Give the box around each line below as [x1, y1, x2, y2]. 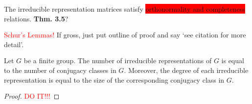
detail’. [4, 39, 24, 49]
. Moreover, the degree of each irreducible [124, 65, 249, 75]
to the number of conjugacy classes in [4, 65, 116, 75]
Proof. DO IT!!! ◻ [4, 91, 60, 101]
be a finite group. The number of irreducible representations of [23, 55, 212, 66]
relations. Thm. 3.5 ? [4, 13, 69, 23]
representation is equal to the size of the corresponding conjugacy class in [4, 74, 225, 85]
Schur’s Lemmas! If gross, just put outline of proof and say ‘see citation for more [4, 30, 246, 40]
